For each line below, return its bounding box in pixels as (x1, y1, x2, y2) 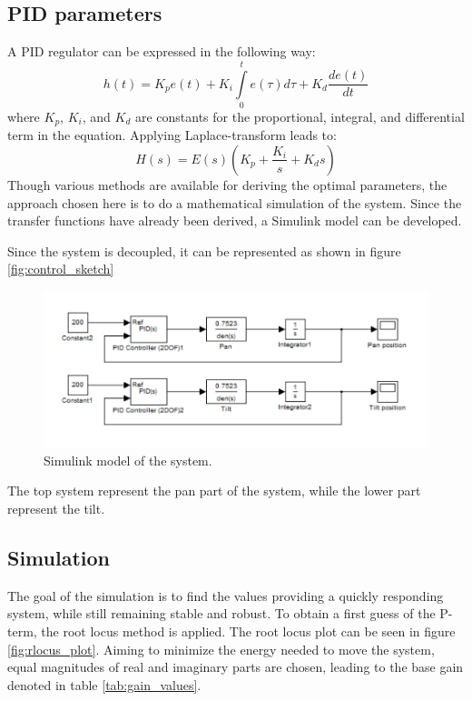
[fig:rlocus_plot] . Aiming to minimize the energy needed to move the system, (7, 639, 435, 658)
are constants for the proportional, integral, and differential (134, 106, 465, 125)
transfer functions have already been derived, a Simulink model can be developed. (7, 211, 462, 230)
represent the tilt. (7, 499, 105, 517)
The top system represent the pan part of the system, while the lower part (7, 481, 421, 500)
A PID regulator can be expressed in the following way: (7, 42, 316, 61)
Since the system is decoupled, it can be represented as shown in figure (7, 241, 401, 260)
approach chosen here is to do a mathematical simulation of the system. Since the (7, 193, 462, 212)
